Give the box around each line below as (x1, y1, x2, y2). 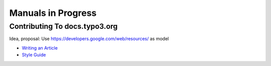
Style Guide (22, 52, 46, 58)
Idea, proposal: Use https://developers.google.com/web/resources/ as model (9, 36, 169, 42)
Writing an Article (22, 45, 58, 51)
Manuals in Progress (9, 7, 97, 18)
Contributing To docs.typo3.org (9, 22, 118, 31)
